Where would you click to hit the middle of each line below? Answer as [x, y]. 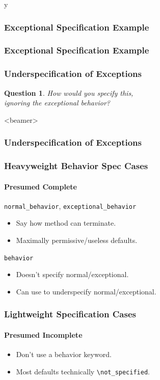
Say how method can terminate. [66, 223]
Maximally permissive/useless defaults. [77, 240]
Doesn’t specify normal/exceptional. [72, 274]
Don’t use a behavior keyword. [64, 354]
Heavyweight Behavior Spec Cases [76, 166]
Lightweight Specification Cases [70, 314]
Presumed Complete [41, 186]
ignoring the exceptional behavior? [57, 103]
